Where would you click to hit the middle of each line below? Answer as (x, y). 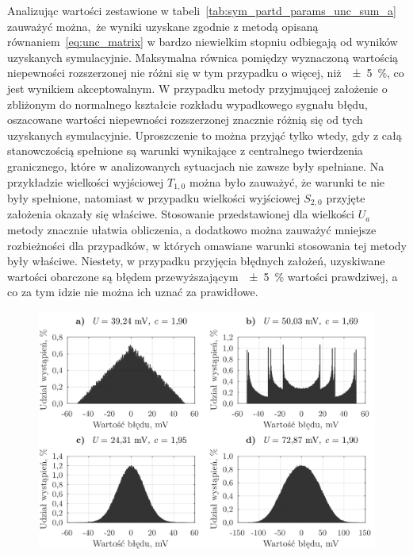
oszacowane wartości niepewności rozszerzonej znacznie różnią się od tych (185, 119)
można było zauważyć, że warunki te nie (287, 181)
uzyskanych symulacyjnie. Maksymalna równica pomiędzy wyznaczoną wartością (203, 57)
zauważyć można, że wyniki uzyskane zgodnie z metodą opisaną (163, 26)
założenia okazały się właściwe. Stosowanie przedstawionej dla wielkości (181, 214)
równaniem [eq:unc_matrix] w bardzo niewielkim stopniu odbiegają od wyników (203, 42)
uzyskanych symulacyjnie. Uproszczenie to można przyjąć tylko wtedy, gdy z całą (205, 135)
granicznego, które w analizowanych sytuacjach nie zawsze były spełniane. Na (196, 166)
